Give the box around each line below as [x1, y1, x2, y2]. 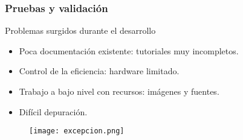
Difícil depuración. [19, 105, 88, 118]
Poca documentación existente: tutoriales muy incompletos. [19, 44, 239, 57]
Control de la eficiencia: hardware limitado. [19, 65, 180, 77]
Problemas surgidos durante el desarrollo [5, 24, 156, 37]
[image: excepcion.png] [29, 127, 125, 136]
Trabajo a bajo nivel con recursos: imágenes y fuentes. [19, 85, 219, 97]
